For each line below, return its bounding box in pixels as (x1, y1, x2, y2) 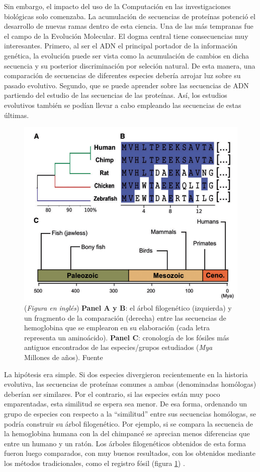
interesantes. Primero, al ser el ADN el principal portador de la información (4, 40, 238, 51)
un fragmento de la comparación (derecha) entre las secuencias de (24, 312, 226, 323)
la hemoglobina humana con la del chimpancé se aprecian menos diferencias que (4, 428, 250, 439)
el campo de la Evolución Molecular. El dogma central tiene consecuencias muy (4, 30, 248, 41)
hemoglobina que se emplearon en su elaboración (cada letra (24, 322, 210, 333)
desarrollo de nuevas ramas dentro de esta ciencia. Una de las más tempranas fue (4, 21, 253, 31)
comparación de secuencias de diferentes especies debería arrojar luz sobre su (4, 70, 241, 81)
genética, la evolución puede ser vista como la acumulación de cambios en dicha (4, 50, 249, 61)
